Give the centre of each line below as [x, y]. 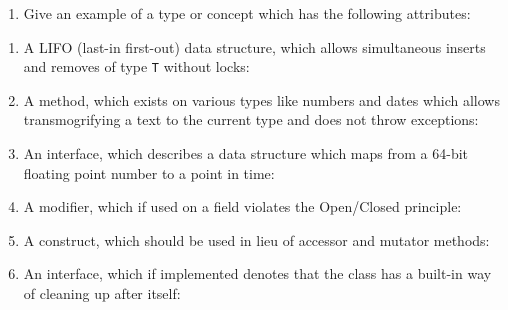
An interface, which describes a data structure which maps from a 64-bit [246, 153]
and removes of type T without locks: [136, 66]
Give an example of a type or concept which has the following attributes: [247, 13]
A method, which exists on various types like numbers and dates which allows [261, 99]
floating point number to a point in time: [149, 172]
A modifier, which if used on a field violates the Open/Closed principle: [242, 206]
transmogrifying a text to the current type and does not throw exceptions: [251, 119]
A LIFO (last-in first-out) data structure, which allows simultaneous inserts [254, 46]
